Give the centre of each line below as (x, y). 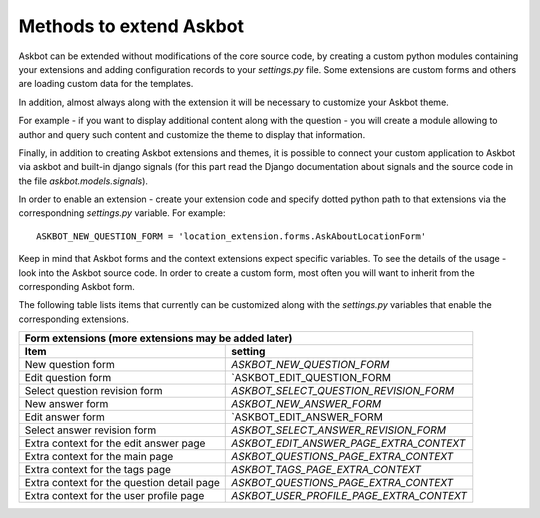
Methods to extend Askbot (131, 26)
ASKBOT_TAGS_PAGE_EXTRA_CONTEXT (326, 470)
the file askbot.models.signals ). (83, 181)
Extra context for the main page (99, 457)
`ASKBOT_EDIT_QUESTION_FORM (311, 378)
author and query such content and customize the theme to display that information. (192, 134)
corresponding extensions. (73, 319)
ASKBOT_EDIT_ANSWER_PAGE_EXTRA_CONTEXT (348, 443)
